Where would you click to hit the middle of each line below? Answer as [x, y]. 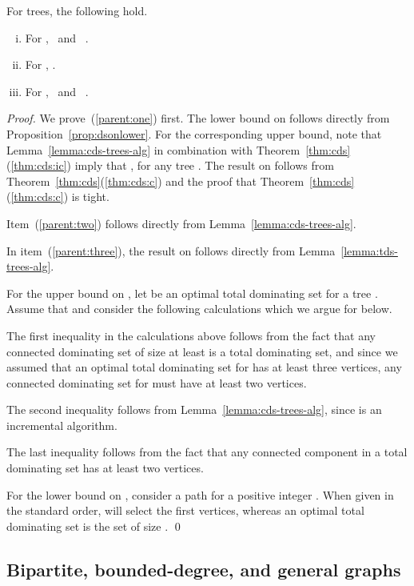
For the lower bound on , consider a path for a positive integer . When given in [200, 494]
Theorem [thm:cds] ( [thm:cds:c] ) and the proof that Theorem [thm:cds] [181, 181]
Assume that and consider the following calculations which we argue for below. [199, 309]
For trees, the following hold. [77, 10]
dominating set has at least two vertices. [105, 468]
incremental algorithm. [62, 425]
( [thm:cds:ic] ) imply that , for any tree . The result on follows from [170, 165]
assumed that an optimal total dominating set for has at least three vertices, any [204, 367]
